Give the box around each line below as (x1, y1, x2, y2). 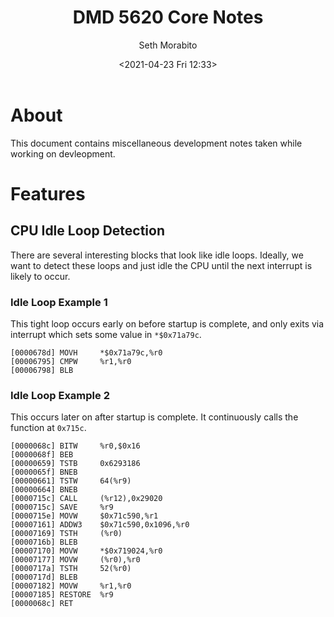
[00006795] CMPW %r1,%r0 (10, 356, 132, 366)
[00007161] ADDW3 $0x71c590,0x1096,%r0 (10, 520, 190, 530)
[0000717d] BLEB (10, 572, 78, 583)
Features (10, 182, 86, 205)
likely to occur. (10, 270, 71, 282)
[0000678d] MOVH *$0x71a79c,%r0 (10, 347, 163, 358)
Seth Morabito (138, 39, 198, 51)
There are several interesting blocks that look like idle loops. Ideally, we (10, 249, 304, 261)
